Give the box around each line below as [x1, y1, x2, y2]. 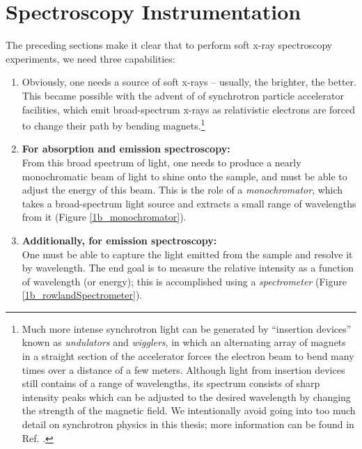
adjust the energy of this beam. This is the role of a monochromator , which [22, 182, 343, 197]
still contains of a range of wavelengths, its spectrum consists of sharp [22, 376, 320, 391]
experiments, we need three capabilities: [6, 51, 175, 65]
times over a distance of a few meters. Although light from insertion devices [22, 362, 345, 377]
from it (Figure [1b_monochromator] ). [22, 210, 187, 224]
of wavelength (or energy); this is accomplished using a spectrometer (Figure [22, 274, 347, 288]
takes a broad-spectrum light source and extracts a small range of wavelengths [22, 196, 356, 210]
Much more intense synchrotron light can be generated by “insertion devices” [22, 321, 352, 336]
